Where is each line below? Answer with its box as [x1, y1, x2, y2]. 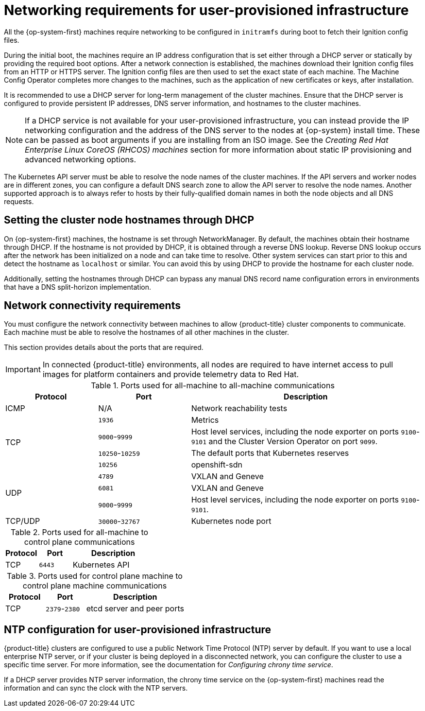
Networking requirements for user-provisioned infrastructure [4, 2, 409, 18]
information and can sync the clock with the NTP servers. [4, 684, 188, 693]
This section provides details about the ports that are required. [4, 343, 204, 352]
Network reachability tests [191, 403, 288, 414]
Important [5, 364, 41, 375]
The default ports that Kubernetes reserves [191, 448, 349, 458]
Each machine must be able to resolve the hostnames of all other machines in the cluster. [4, 328, 289, 337]
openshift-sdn [191, 460, 242, 470]
